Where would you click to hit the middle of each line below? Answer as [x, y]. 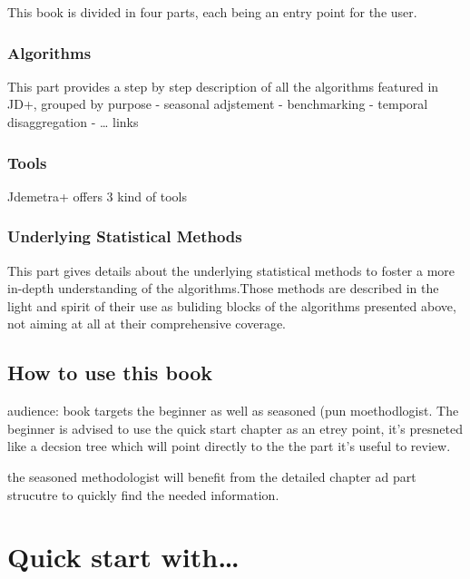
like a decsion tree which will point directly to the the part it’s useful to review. [229, 446]
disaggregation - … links [73, 122]
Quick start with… [123, 557]
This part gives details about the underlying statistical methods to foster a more [231, 270]
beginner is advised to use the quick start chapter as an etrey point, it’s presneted [235, 428]
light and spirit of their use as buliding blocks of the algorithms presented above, [232, 305]
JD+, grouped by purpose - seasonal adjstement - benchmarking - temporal [218, 104]
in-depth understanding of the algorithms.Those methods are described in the [223, 288]
